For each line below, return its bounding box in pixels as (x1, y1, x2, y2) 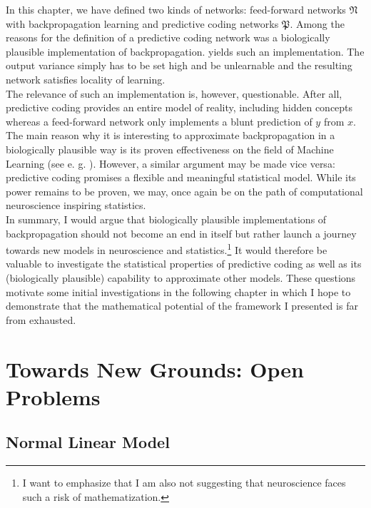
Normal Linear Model (6, 431, 170, 453)
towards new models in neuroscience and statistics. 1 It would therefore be (6, 240, 327, 257)
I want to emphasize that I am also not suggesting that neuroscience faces (22, 475, 346, 490)
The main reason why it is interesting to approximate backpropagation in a (6, 128, 335, 143)
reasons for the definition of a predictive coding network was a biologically (6, 30, 330, 45)
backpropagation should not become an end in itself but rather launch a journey (6, 225, 357, 240)
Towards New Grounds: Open (6, 354, 304, 383)
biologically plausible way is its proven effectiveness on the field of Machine (6, 141, 334, 156)
